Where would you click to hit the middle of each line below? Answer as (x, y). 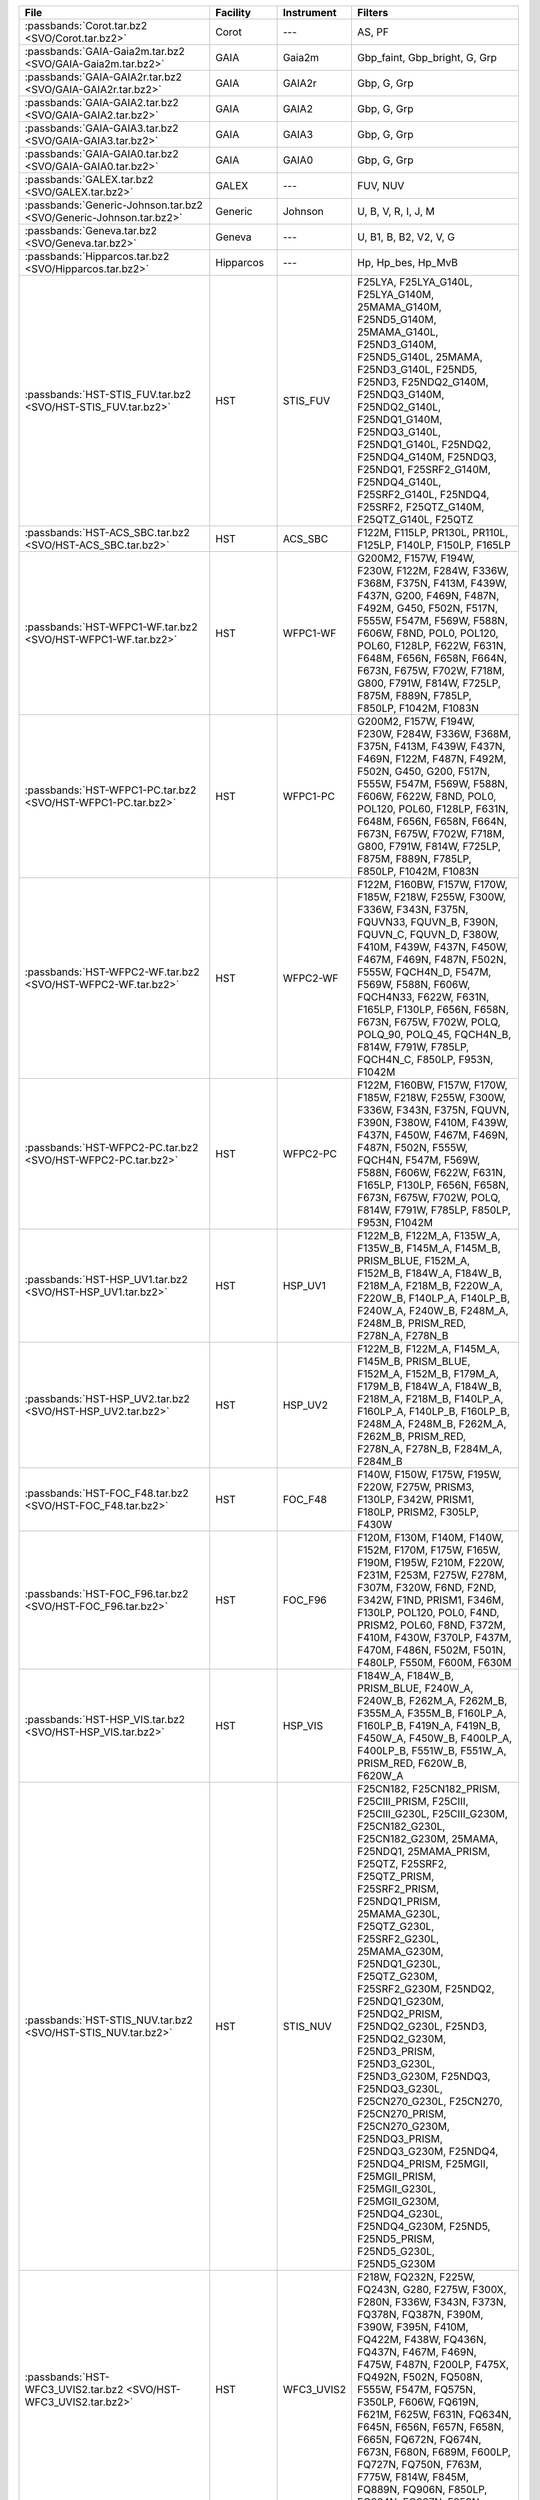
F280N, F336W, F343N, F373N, (431, 2302)
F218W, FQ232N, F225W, (416, 2277)
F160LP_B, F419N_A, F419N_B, (428, 1725)
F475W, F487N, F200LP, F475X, (433, 2364)
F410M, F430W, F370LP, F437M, (434, 1637)
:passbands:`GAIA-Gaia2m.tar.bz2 (104, 51)
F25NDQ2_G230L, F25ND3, (422, 2026)
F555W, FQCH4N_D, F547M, (424, 972)
